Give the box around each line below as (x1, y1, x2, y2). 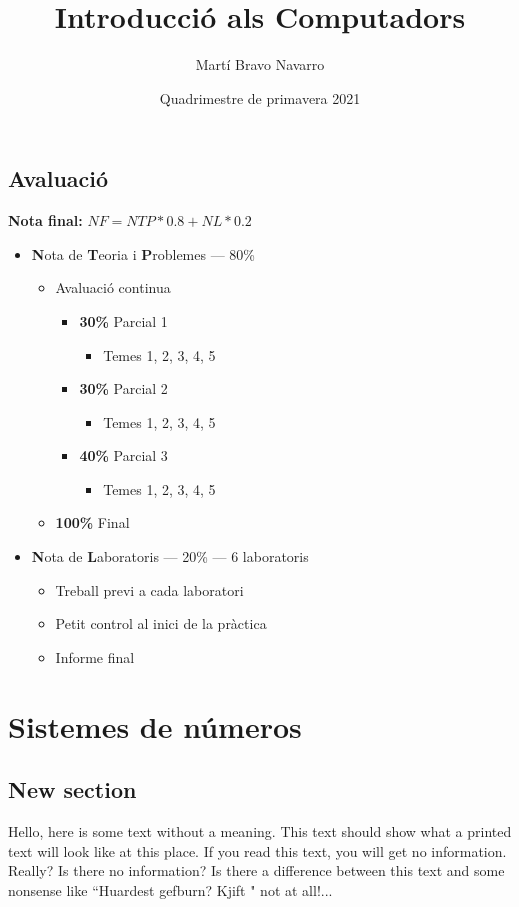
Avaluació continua (55, 277, 171, 298)
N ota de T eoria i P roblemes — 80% (31, 243, 255, 264)
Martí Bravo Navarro (195, 54, 325, 75)
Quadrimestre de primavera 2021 (159, 87, 361, 108)
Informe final (55, 646, 135, 667)
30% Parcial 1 (79, 310, 168, 331)
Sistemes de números (8, 705, 302, 746)
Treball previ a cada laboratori (55, 579, 244, 600)
